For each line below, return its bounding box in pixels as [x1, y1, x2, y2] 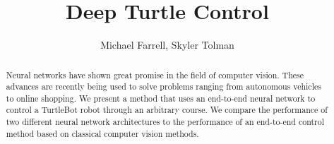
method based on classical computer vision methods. [6, 127, 199, 139]
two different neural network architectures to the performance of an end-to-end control [6, 116, 324, 128]
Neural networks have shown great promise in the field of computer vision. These [6, 68, 304, 80]
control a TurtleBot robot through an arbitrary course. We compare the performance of [6, 104, 328, 116]
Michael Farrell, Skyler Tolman [100, 37, 234, 52]
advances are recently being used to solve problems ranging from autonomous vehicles [6, 80, 321, 92]
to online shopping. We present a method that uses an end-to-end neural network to [6, 92, 316, 104]
